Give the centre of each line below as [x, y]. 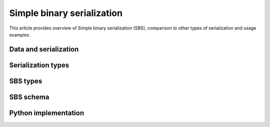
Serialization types [39, 65]
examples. [20, 34]
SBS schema [29, 97]
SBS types [26, 81]
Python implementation [47, 113]
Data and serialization [44, 49]
